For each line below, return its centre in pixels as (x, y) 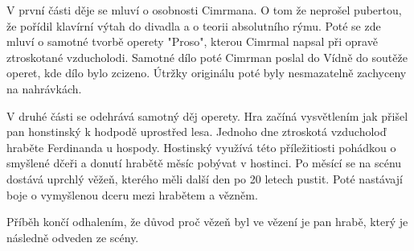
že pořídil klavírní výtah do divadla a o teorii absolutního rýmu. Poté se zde (194, 25)
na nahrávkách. (44, 88)
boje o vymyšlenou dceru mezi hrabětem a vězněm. (132, 194)
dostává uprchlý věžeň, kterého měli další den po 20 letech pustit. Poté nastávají (205, 178)
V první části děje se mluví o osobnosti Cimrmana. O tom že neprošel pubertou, (204, 10)
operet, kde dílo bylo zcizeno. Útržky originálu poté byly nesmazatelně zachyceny (207, 73)
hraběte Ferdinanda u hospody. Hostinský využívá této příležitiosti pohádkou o (201, 147)
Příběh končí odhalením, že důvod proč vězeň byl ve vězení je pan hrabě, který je (207, 222)
